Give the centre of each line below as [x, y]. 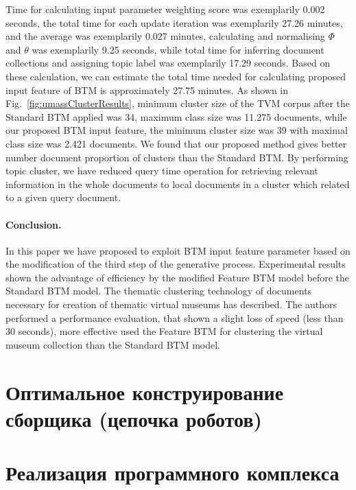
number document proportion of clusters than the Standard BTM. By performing [177, 157]
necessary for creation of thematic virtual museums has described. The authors [171, 304]
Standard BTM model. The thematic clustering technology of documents [159, 291]
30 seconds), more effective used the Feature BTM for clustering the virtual [164, 331]
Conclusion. [34, 224]
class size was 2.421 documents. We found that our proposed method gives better [176, 143]
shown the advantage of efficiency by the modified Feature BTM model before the [178, 277]
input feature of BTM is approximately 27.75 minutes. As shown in [147, 90]
